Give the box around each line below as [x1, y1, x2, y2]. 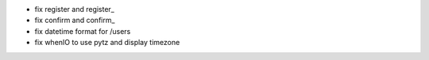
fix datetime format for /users [34, 26, 131, 36]
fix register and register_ [34, 5, 115, 13]
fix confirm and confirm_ [34, 16, 115, 25]
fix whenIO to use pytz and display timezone [34, 38, 180, 47]
